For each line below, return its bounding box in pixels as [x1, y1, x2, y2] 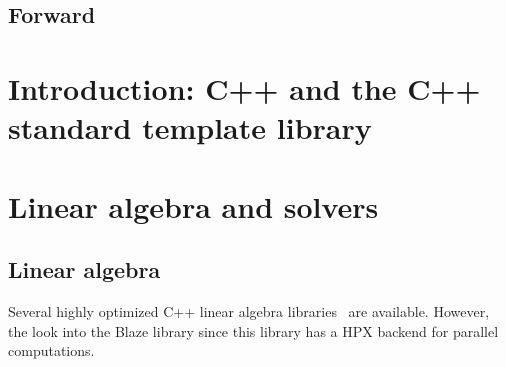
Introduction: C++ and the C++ [8, 67, 481, 108]
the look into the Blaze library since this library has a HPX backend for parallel [8, 320, 499, 341]
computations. [8, 340, 95, 361]
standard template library [8, 107, 372, 148]
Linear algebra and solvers [8, 185, 379, 226]
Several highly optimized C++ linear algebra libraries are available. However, [8, 300, 490, 321]
